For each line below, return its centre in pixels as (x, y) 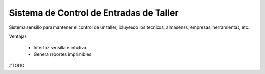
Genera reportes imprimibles (63, 54)
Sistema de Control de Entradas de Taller (94, 13)
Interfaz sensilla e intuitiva (60, 48)
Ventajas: (18, 36)
